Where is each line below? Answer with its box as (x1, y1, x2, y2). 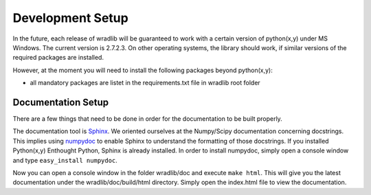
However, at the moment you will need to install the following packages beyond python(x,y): (12, 66, 273, 74)
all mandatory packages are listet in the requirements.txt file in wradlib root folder (30, 79, 260, 87)
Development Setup (12, 10, 128, 25)
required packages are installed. (12, 54, 104, 62)
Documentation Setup (12, 96, 109, 108)
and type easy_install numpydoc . (12, 156, 118, 164)
